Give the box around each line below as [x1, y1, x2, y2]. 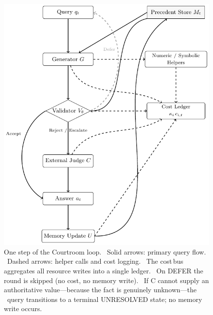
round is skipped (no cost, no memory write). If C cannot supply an [4, 275, 209, 285]
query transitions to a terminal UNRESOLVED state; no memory [7, 294, 202, 304]
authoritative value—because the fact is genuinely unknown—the [4, 285, 197, 295]
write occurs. [4, 303, 42, 314]
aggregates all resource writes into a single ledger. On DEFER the [4, 266, 203, 275]
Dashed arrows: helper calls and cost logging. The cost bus [7, 256, 183, 266]
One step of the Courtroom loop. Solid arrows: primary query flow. [4, 246, 206, 256]
